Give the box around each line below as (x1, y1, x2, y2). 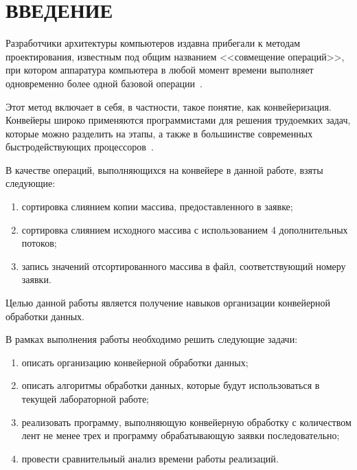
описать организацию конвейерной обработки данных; (21, 355, 249, 369)
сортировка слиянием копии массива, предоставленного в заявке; (21, 199, 293, 214)
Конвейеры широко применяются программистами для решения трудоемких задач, (5, 113, 351, 127)
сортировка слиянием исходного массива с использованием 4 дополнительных (21, 222, 348, 236)
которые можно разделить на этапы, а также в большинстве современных (5, 126, 313, 140)
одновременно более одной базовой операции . (5, 76, 203, 90)
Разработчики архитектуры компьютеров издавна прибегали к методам (5, 36, 301, 50)
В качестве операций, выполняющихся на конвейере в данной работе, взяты (5, 162, 323, 177)
